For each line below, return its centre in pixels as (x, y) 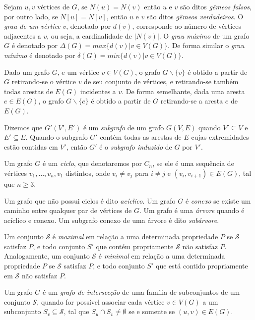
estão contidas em (31, 146)
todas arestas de (29, 91)
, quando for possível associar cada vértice (101, 301)
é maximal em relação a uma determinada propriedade (135, 237)
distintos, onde (88, 173)
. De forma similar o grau (206, 45)
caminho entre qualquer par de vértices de (68, 210)
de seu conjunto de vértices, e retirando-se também (161, 81)
